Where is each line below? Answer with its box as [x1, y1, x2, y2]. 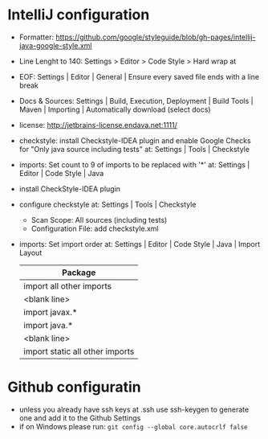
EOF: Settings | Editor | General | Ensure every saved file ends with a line [18, 72, 260, 81]
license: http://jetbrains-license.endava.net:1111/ [18, 120, 178, 129]
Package [62, 267, 96, 278]
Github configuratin [7, 378, 141, 396]
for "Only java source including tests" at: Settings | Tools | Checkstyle [18, 144, 250, 154]
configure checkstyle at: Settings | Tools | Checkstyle [18, 199, 197, 209]
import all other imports [22, 280, 112, 291]
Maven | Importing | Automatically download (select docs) [18, 105, 211, 114]
